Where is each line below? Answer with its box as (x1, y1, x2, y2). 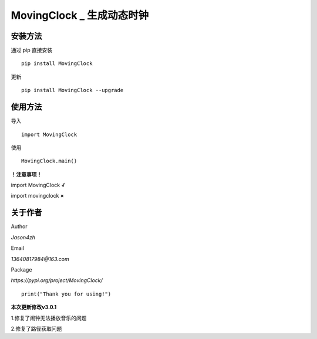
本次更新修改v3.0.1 (11, 304, 57, 311)
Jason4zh (11, 233, 35, 240)
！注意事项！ (11, 171, 42, 178)
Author (11, 223, 28, 230)
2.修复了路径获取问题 (11, 325, 62, 332)
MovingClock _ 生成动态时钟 (11, 9, 149, 22)
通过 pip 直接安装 (11, 47, 53, 54)
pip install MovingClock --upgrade (21, 87, 124, 94)
